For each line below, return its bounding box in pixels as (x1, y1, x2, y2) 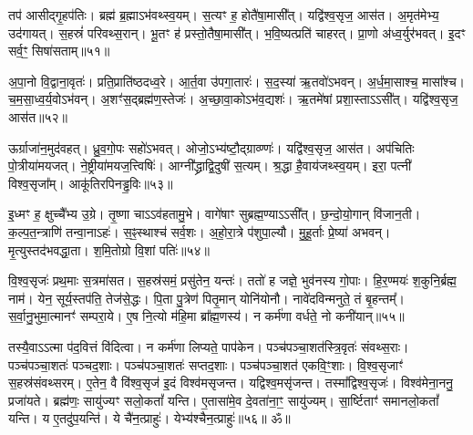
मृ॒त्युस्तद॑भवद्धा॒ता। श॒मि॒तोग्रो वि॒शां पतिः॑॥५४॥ (8, 240, 211, 259)
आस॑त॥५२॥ (8, 107, 68, 126)
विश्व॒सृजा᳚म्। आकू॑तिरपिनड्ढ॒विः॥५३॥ (8, 173, 173, 192)
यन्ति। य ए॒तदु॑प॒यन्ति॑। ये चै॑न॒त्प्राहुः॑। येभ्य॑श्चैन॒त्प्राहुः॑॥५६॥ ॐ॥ (8, 409, 291, 428)
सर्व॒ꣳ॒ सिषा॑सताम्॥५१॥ (8, 41, 110, 60)
